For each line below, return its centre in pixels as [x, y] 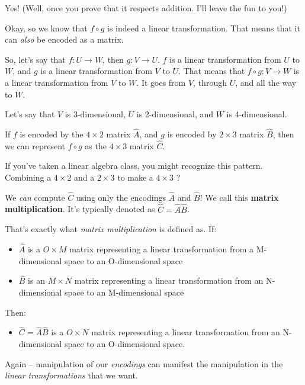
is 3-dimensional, [95, 114]
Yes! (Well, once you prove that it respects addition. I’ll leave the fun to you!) [146, 8]
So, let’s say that [35, 59]
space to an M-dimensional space [124, 292]
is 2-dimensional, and [175, 114]
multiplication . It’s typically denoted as [80, 209]
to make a [135, 177]
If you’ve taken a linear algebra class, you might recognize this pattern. [134, 166]
